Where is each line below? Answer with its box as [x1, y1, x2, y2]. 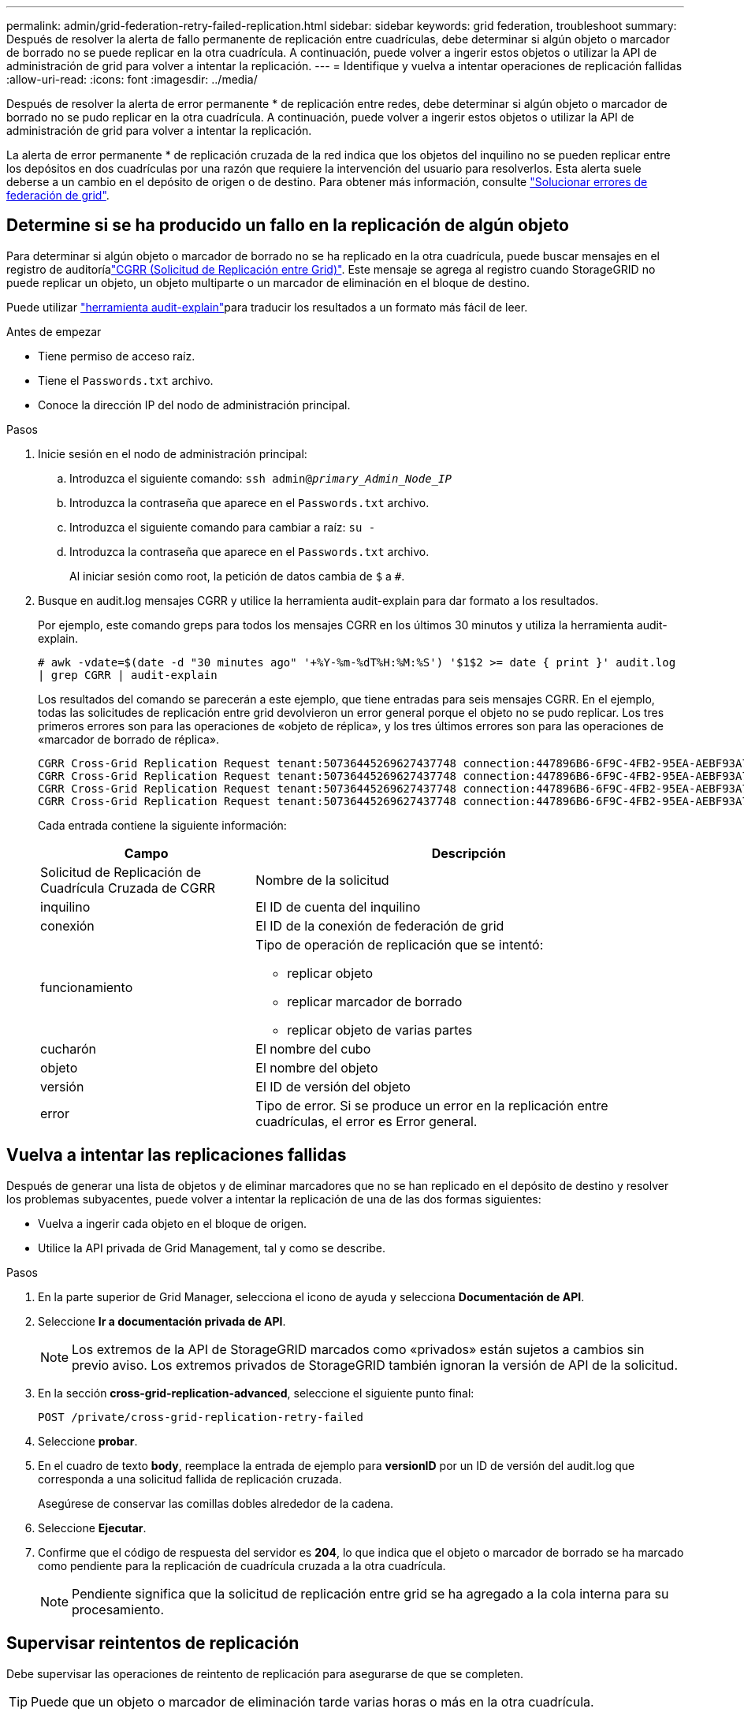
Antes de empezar [6, 324, 102, 338]
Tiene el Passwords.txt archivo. [38, 373, 214, 387]
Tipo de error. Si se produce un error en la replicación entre [255, 1097, 608, 1114]
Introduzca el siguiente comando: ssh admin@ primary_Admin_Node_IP [69, 471, 452, 485]
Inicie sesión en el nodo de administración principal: [38, 446, 307, 461]
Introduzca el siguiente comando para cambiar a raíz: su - [69, 520, 376, 534]
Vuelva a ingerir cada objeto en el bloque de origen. [38, 1216, 307, 1230]
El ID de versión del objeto [255, 1078, 411, 1095]
